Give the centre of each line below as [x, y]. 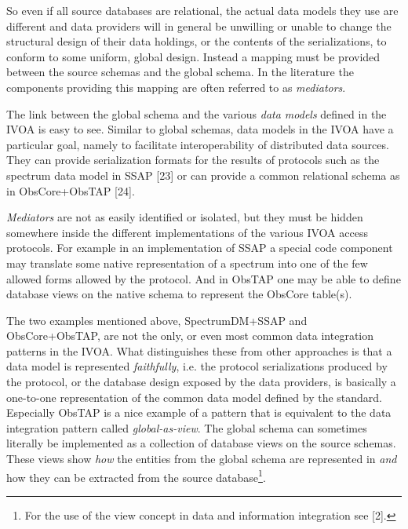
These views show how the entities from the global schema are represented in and [202, 459]
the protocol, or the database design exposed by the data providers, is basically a [201, 382]
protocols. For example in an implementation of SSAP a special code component [200, 248]
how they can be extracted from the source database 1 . [136, 476]
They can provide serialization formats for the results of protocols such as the [193, 160]
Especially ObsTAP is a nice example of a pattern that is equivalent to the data [199, 412]
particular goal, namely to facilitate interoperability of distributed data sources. [198, 144]
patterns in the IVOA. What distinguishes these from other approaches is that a [199, 350]
